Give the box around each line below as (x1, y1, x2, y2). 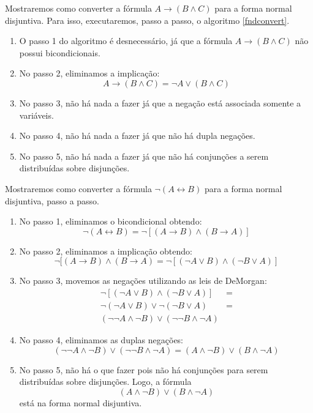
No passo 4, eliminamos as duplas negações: (19, 333, 183, 346)
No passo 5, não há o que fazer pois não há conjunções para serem (19, 363, 268, 376)
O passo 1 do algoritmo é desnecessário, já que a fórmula (19, 34, 233, 47)
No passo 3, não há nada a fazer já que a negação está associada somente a (19, 96, 301, 109)
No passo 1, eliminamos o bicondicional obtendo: (19, 215, 202, 228)
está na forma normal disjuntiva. (19, 396, 142, 409)
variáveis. (19, 108, 54, 121)
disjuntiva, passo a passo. (5, 194, 99, 207)
